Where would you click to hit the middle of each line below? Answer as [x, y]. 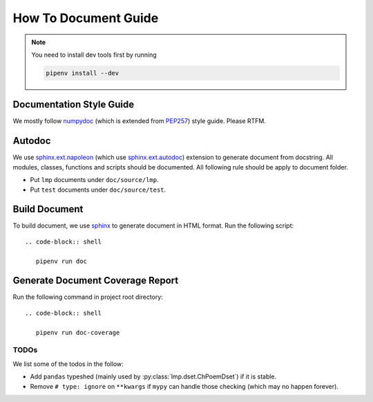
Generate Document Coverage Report [96, 281]
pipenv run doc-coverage [78, 332]
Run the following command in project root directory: [88, 297]
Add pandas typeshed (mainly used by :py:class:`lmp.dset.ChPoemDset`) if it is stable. [153, 376]
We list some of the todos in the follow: [68, 364]
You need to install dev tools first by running [94, 55]
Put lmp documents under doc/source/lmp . [94, 180]
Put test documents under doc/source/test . [98, 190]
